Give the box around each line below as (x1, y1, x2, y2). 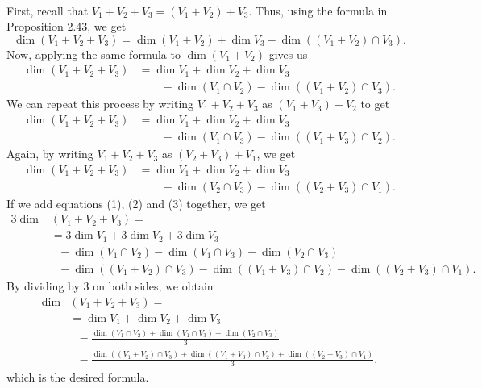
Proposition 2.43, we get (6, 18, 127, 35)
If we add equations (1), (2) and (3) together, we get (6, 194, 266, 211)
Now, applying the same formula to (6, 45, 181, 62)
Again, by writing (6, 145, 93, 162)
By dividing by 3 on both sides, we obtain (6, 277, 214, 294)
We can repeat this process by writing (6, 95, 194, 112)
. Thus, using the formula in (248, 2, 388, 19)
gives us (268, 45, 308, 62)
